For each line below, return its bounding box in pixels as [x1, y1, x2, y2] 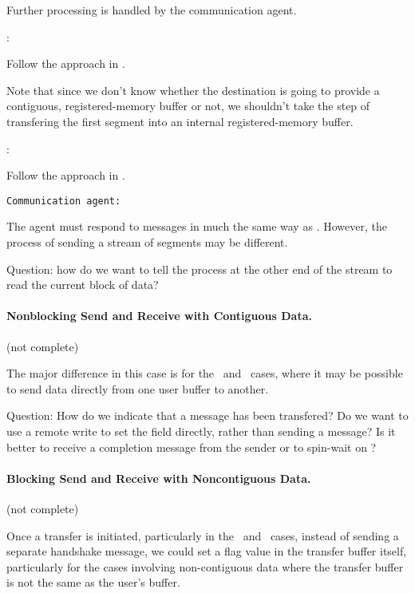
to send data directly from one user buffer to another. [6, 380, 269, 397]
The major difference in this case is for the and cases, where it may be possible [6, 365, 403, 381]
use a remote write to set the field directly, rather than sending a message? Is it [6, 422, 396, 439]
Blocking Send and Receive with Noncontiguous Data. [6, 469, 311, 486]
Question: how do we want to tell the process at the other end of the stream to [6, 260, 393, 277]
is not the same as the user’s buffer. [6, 574, 180, 591]
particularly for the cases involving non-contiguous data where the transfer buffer [6, 558, 404, 575]
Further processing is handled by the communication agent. [6, 2, 297, 18]
